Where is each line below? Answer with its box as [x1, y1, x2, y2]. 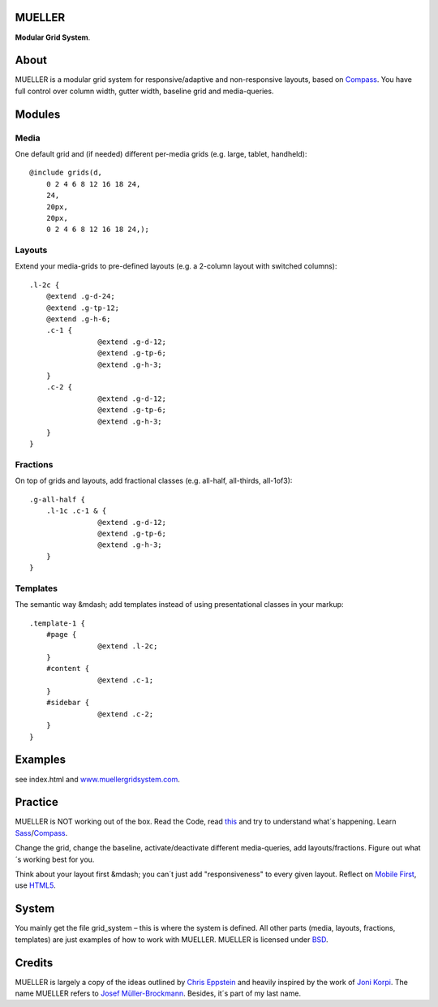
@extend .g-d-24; [45, 292, 115, 301]
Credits [15, 956, 54, 970]
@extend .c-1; [97, 675, 154, 685]
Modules [15, 107, 61, 121]
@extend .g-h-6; [45, 315, 111, 324]
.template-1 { [29, 618, 85, 628]
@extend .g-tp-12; [45, 303, 120, 312]
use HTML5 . [15, 880, 56, 890]
